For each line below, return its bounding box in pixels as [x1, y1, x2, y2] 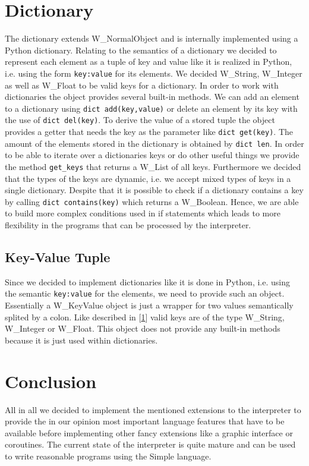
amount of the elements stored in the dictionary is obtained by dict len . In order [5, 137, 304, 149]
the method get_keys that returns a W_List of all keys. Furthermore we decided [5, 160, 301, 172]
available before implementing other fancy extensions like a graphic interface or [5, 426, 293, 439]
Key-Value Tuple [5, 248, 111, 266]
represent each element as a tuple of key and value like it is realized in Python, [5, 55, 292, 68]
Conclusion [5, 369, 97, 393]
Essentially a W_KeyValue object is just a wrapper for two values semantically [5, 299, 294, 311]
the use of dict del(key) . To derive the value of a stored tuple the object [5, 114, 275, 126]
